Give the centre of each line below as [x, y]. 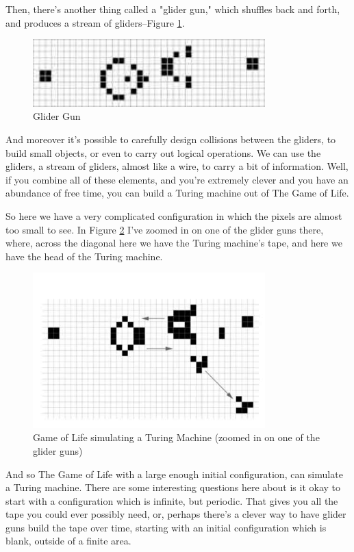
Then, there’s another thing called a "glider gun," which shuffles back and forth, [173, 9]
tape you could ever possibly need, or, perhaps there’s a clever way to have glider [176, 514]
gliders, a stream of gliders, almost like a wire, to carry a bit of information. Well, [177, 166]
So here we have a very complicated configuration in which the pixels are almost [174, 216]
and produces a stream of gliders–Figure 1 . [95, 22]
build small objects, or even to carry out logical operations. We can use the [163, 152]
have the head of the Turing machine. [84, 256]
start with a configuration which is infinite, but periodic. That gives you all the [172, 500]
